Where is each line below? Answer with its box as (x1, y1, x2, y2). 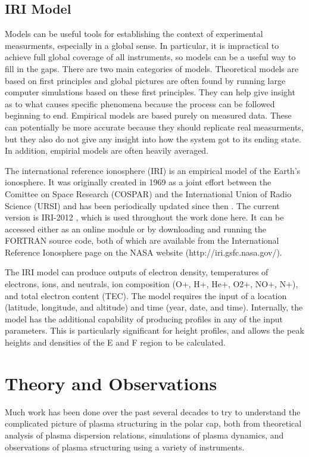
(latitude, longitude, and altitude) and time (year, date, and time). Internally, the (5, 301, 303, 313)
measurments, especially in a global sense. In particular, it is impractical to (5, 39, 279, 51)
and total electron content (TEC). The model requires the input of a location (5, 289, 287, 301)
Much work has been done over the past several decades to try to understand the (5, 405, 301, 418)
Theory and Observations (5, 371, 217, 395)
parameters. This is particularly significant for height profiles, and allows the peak (5, 324, 304, 337)
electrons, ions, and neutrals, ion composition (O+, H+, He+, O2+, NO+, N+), (5, 278, 298, 290)
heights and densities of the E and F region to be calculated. (5, 336, 226, 349)
